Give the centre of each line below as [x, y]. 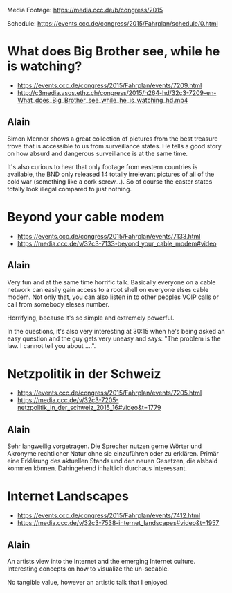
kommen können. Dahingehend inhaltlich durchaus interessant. [97, 468]
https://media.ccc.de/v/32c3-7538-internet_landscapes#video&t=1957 [118, 523]
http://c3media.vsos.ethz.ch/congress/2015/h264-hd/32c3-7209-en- [117, 92]
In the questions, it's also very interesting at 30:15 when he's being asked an [116, 331]
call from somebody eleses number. [58, 304]
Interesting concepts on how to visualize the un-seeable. [88, 569]
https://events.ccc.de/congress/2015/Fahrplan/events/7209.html [109, 85]
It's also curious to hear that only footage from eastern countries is [102, 166]
